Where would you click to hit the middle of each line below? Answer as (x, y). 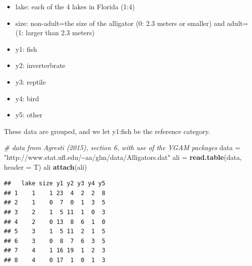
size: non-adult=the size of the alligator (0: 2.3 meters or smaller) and (120, 23)
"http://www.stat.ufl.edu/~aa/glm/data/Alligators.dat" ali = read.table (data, (123, 157)
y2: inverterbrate (40, 65)
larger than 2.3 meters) (60, 33)
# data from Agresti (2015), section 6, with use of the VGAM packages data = (122, 147)
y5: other (29, 115)
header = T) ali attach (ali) (45, 166)
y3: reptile (31, 81)
